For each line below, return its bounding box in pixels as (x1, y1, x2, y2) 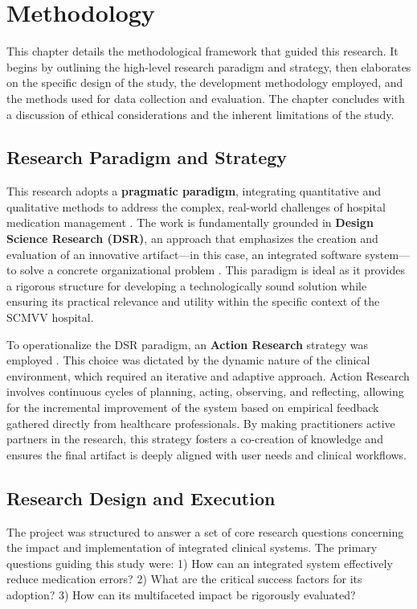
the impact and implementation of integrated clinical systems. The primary (6, 539, 378, 556)
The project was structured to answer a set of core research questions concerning (6, 523, 404, 540)
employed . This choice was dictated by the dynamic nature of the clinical (6, 352, 370, 368)
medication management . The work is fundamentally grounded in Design (6, 214, 374, 231)
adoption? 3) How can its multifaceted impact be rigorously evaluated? (6, 586, 356, 603)
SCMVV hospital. (6, 309, 94, 326)
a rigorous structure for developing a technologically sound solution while (6, 277, 367, 294)
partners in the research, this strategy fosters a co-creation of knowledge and (6, 430, 383, 447)
